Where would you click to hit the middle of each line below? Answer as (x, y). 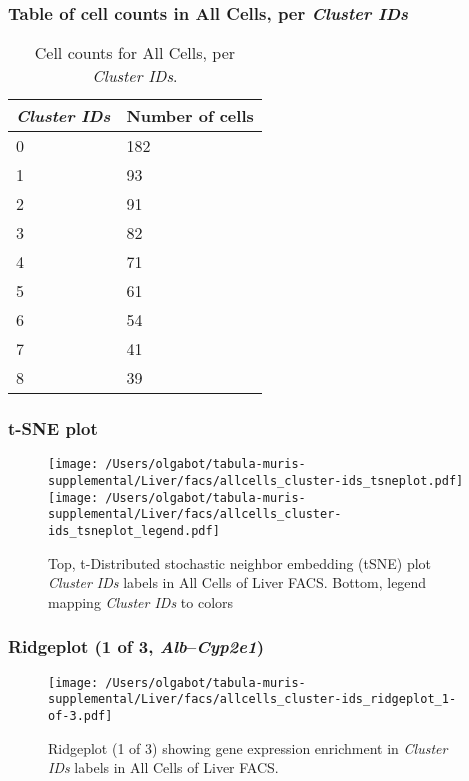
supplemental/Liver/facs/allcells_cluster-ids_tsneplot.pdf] (256, 481)
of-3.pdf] (80, 716)
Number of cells (190, 116)
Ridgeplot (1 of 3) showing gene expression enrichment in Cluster (248, 747)
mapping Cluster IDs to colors (141, 601)
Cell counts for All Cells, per (135, 53)
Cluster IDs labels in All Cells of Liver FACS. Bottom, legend (237, 582)
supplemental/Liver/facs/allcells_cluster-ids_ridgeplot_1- (252, 699)
